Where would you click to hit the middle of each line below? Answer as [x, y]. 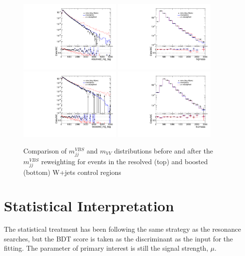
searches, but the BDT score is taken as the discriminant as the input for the [118, 238]
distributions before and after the [163, 150]
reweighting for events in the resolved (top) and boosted [124, 162]
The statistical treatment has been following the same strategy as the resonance [122, 229]
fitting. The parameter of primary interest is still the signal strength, [106, 248]
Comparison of [45, 150]
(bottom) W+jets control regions [72, 172]
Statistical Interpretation [89, 205]
